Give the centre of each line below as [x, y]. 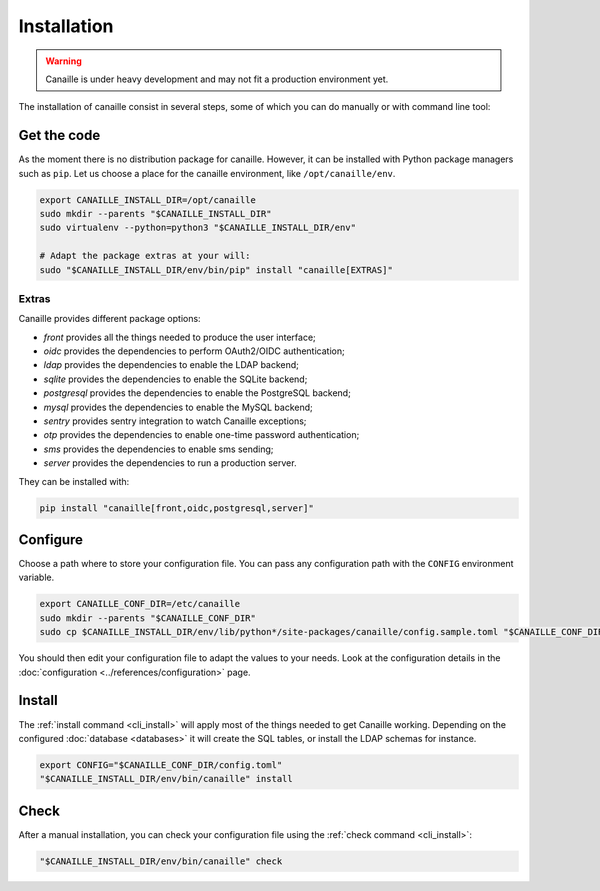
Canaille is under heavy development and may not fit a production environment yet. [217, 79]
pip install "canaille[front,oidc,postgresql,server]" [176, 508]
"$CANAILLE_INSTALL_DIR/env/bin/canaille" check [161, 861]
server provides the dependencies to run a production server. [170, 463]
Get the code [59, 135]
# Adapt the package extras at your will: [145, 256]
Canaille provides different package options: [109, 319]
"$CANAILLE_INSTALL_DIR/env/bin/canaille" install [166, 779]
